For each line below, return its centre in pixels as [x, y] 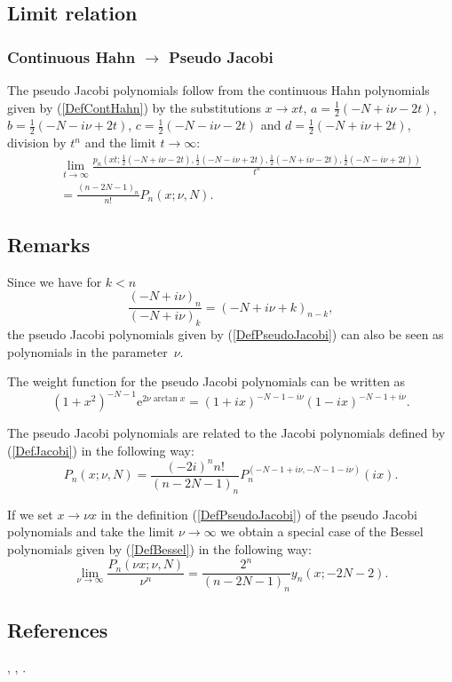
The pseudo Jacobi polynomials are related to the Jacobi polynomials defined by [226, 433]
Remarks [49, 244]
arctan [165, 399]
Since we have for [55, 281]
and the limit [120, 143]
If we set [30, 514]
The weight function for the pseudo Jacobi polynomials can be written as [206, 381]
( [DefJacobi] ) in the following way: [101, 450]
